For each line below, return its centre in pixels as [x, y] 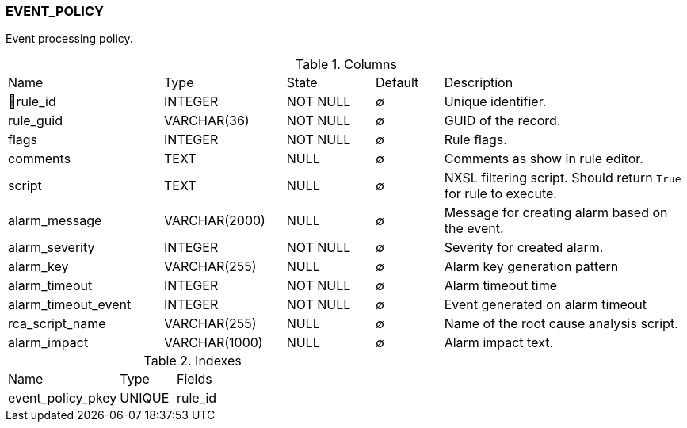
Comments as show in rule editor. [544, 159]
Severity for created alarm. [524, 248]
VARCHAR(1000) [214, 343]
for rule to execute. [500, 194]
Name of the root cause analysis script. [561, 324]
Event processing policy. [69, 39]
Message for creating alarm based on [556, 213]
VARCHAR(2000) [215, 221]
